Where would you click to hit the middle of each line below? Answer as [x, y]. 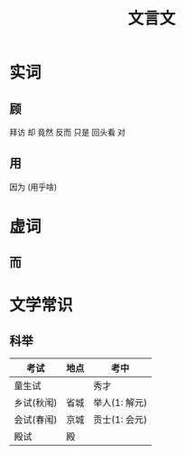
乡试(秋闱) [36, 403]
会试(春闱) [36, 420]
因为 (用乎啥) [33, 187]
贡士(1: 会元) [120, 420]
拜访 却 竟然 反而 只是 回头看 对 [68, 132]
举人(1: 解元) [120, 403]
